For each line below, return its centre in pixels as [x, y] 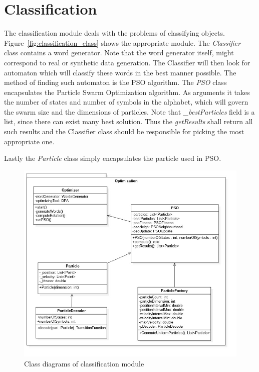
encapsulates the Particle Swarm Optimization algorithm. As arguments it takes [127, 92]
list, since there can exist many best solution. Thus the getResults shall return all [128, 121]
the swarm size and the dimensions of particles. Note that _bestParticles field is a [129, 111]
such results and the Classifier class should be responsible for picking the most [124, 131]
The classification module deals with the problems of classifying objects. [114, 33]
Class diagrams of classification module [84, 364]
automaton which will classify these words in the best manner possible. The [120, 72]
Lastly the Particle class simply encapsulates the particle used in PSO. [113, 158]
